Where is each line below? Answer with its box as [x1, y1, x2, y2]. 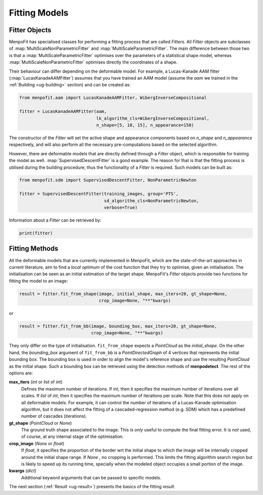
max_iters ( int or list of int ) [9, 379, 63, 385]
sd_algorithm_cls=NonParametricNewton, [104, 198, 199, 204]
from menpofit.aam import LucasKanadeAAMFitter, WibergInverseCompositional [19, 95, 207, 101]
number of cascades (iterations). [21, 413, 87, 419]
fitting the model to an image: [9, 278, 68, 284]
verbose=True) [104, 205, 138, 210]
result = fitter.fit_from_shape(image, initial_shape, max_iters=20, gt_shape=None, [19, 291, 227, 296]
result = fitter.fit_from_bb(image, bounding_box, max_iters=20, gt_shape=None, [19, 324, 217, 329]
